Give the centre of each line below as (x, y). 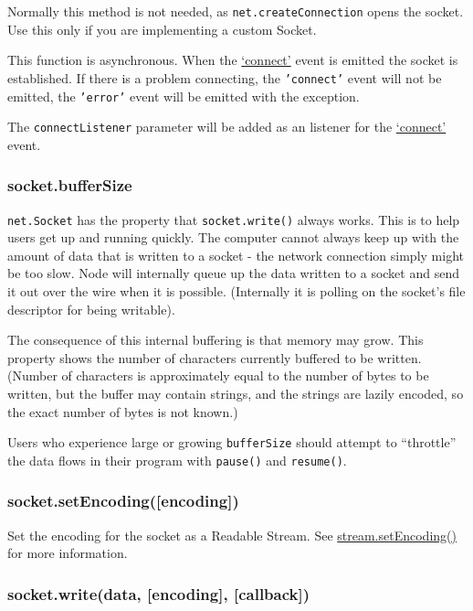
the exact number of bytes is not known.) (123, 411)
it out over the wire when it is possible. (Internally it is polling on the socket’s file (236, 291)
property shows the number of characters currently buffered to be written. (215, 357)
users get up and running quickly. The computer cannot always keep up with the (233, 237)
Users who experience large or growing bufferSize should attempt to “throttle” (232, 442)
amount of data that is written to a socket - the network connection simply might (236, 255)
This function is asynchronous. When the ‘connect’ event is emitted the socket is (233, 60)
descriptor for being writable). (91, 309)
